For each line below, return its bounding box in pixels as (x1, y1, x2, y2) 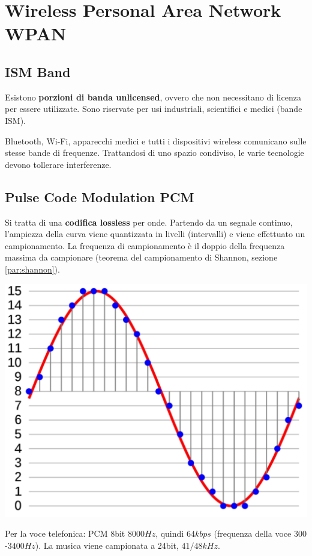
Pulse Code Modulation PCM (5, 187, 194, 206)
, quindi (155, 527, 184, 540)
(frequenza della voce (214, 527, 292, 540)
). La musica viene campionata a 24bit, (35, 539, 179, 552)
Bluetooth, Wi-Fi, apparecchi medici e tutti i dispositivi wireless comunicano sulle (5, 134, 307, 147)
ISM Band (5, 62, 71, 81)
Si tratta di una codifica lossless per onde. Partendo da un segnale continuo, (5, 215, 293, 228)
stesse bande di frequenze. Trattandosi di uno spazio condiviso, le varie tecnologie (5, 146, 304, 159)
